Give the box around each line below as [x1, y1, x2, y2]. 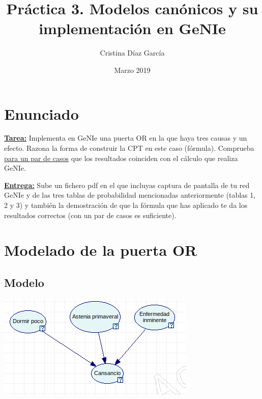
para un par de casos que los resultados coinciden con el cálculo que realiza [4, 152, 238, 163]
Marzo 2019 [114, 64, 151, 75]
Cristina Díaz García [100, 47, 165, 58]
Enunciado [4, 103, 79, 124]
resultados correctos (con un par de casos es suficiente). [4, 209, 177, 220]
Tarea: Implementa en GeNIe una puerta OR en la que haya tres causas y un [4, 132, 247, 143]
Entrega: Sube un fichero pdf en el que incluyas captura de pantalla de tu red [4, 179, 250, 190]
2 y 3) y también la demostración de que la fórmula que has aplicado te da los [4, 200, 248, 210]
